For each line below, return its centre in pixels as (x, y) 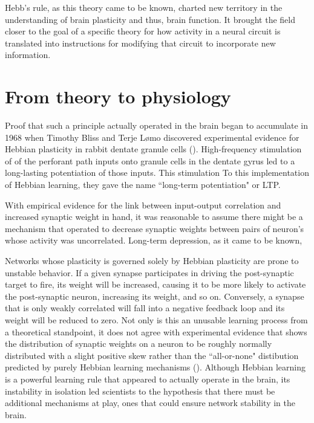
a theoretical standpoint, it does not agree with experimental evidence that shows (156, 331)
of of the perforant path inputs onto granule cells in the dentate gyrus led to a (150, 160)
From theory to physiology (118, 96)
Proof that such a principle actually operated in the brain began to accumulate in (156, 125)
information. (28, 55)
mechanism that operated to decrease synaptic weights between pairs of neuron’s (155, 228)
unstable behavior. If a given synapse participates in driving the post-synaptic (149, 272)
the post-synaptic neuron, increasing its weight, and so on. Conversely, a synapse (155, 296)
